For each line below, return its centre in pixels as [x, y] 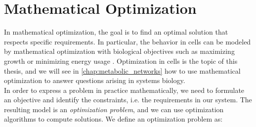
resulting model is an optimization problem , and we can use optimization [114, 109]
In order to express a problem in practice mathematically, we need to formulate [124, 90]
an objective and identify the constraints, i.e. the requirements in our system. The [128, 100]
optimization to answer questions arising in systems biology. [95, 80]
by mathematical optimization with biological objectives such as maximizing [119, 51]
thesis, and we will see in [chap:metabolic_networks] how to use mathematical [122, 70]
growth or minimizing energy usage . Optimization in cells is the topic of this [121, 61]
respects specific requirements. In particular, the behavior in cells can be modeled [128, 41]
